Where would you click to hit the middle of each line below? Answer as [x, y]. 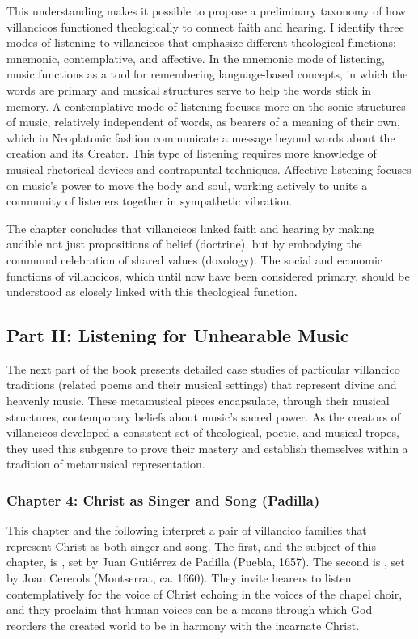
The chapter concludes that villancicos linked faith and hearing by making [191, 228]
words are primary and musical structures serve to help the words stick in [189, 89]
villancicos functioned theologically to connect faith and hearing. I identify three [205, 26]
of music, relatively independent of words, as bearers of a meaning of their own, [204, 122]
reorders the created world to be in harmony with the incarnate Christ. [183, 625]
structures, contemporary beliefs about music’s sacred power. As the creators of [204, 416]
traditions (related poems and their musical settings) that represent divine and [202, 385]
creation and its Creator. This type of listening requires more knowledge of [192, 153]
